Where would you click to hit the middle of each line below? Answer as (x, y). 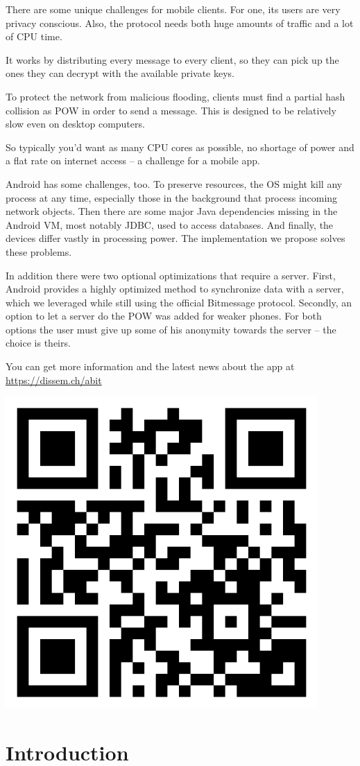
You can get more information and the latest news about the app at (150, 366)
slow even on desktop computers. (75, 124)
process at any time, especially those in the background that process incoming (172, 197)
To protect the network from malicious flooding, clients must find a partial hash (175, 96)
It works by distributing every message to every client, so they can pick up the (172, 59)
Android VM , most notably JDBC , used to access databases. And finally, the (170, 224)
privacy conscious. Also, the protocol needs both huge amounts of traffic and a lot (180, 23)
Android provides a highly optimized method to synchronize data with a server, (175, 289)
